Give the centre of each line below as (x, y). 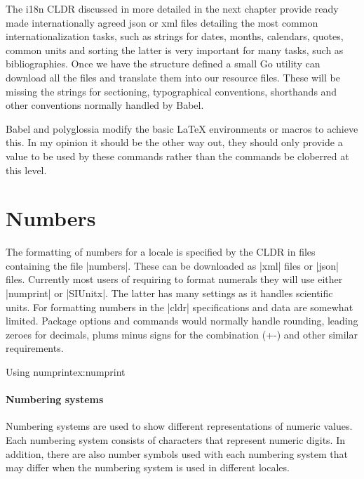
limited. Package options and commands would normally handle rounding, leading (182, 321)
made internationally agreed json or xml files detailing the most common (162, 22)
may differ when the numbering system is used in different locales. (148, 467)
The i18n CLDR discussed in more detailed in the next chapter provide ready (172, 8)
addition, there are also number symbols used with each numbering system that (177, 453)
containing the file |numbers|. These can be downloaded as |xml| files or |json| (172, 265)
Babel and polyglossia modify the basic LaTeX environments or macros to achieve (182, 128)
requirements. (35, 348)
